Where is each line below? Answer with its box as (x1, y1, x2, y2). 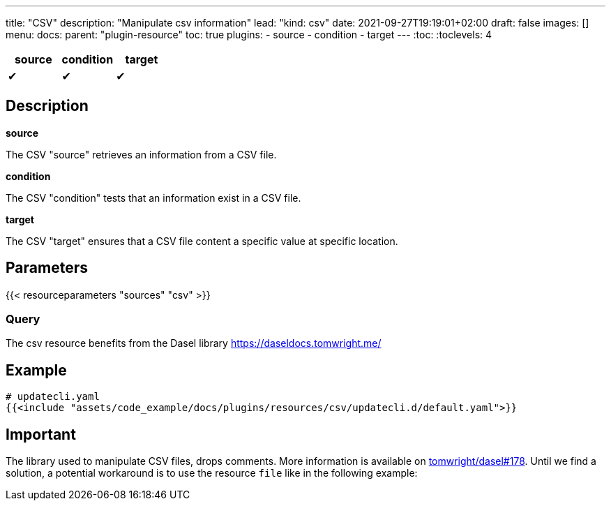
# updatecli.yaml (6, 391, 100, 403)
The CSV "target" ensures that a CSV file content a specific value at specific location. (6, 235, 398, 247)
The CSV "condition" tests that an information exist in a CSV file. (6, 191, 301, 204)
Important (6, 425, 76, 443)
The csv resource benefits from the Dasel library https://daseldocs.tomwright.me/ (6, 337, 382, 350)
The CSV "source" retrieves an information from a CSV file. (6, 148, 277, 161)
